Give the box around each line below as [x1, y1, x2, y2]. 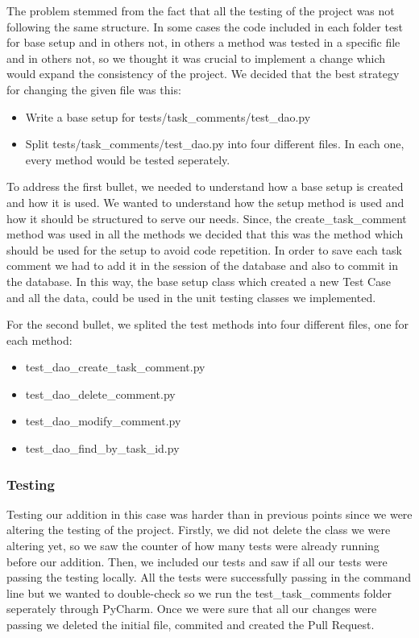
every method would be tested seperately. [25, 151, 230, 168]
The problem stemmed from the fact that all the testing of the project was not [6, 2, 395, 19]
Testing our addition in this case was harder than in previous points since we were [6, 505, 413, 522]
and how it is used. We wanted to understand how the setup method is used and [6, 193, 404, 210]
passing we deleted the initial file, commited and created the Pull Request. [6, 616, 375, 633]
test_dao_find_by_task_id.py [25, 440, 180, 457]
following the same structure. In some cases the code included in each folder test [6, 18, 404, 35]
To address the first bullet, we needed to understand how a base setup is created [6, 178, 404, 195]
